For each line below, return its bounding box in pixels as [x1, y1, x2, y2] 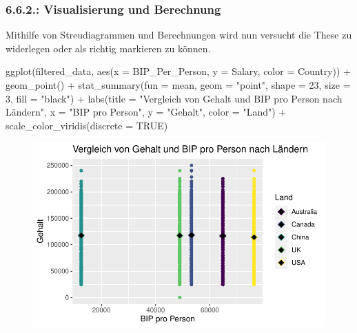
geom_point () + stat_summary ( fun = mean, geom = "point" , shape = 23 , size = [6, 78, 351, 92]
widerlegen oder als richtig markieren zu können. [6, 41, 211, 55]
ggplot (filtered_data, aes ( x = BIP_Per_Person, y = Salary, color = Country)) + [6, 64, 351, 78]
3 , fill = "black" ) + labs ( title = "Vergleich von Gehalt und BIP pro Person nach [6, 91, 343, 105]
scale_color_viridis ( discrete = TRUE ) [6, 118, 168, 132]
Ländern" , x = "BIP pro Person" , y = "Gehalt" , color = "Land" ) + [6, 105, 287, 119]
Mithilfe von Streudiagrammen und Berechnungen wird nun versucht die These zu [6, 28, 352, 42]
